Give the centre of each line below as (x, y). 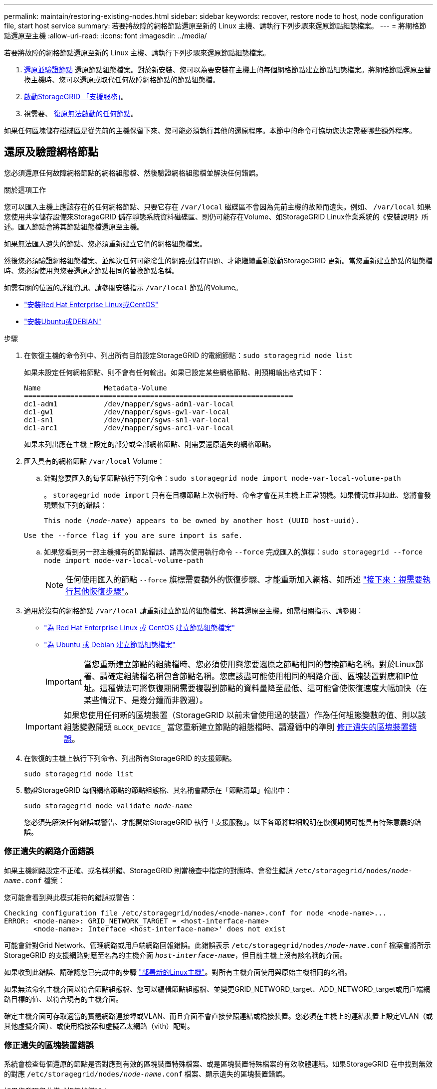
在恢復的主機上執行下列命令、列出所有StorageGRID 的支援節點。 (130, 758)
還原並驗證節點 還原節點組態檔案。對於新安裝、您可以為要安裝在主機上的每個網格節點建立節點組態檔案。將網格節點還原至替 (227, 70)
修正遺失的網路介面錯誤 (49, 851)
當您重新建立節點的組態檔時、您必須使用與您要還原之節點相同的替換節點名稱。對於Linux (249, 664)
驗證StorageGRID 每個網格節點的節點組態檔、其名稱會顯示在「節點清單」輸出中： (158, 790)
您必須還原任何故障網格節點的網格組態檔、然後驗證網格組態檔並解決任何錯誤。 (133, 173)
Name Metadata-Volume (96, 388)
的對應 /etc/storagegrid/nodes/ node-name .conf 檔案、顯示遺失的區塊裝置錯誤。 (147, 1074)
